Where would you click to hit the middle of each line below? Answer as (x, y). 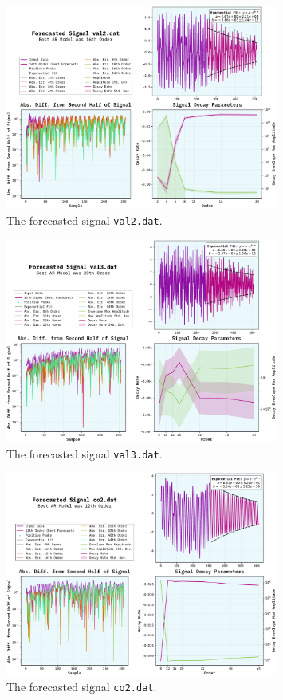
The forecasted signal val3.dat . (85, 453)
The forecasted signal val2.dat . (85, 220)
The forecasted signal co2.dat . (82, 687)
